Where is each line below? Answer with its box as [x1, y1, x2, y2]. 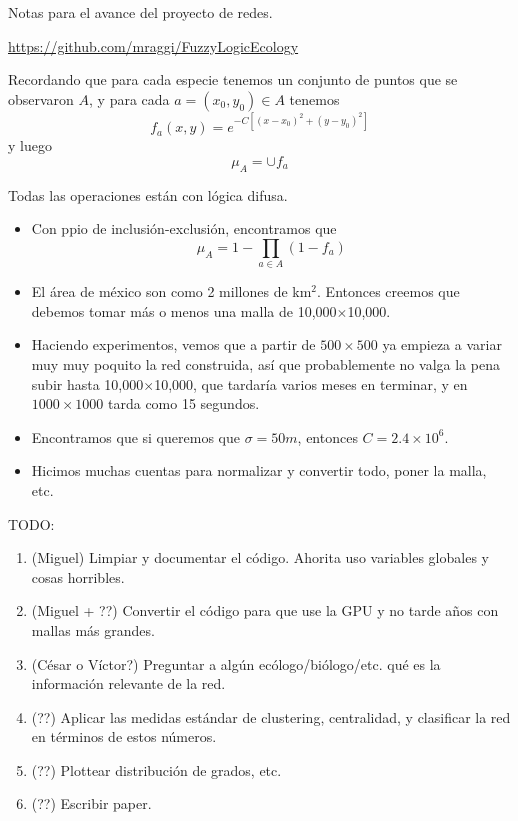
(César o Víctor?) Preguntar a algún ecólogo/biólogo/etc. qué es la [31, 653, 441, 674]
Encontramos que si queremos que [31, 426, 240, 447]
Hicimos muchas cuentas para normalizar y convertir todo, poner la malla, [31, 460, 487, 481]
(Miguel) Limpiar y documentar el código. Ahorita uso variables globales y [31, 547, 489, 568]
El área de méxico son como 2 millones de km [31, 281, 312, 302]
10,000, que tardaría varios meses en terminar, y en [154, 373, 468, 394]
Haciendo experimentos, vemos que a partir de [31, 334, 316, 355]
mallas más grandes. [31, 619, 155, 640]
